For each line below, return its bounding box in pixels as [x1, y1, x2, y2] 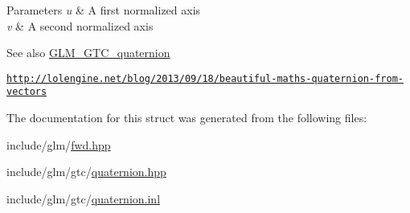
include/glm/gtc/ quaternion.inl [6, 190, 161, 207]
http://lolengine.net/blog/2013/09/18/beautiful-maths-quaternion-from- [6, 72, 404, 84]
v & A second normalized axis [6, 17, 154, 34]
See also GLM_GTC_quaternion [6, 44, 170, 61]
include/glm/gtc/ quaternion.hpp [6, 163, 166, 180]
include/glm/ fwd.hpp [6, 136, 111, 153]
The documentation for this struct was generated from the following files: [6, 109, 367, 126]
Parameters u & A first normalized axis [6, 2, 201, 18]
